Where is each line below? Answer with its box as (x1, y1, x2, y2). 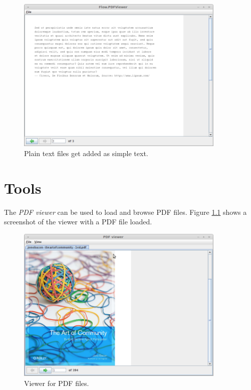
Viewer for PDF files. (24, 378, 89, 388)
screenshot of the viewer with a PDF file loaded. (4, 216, 152, 227)
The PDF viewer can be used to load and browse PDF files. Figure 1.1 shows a (4, 206, 247, 217)
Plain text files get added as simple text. (24, 148, 148, 159)
